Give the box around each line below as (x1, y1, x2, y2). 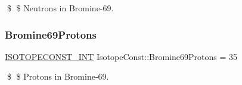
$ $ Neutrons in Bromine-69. (7, 2, 114, 14)
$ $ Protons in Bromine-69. (7, 70, 109, 83)
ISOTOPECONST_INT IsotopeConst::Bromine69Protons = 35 (5, 50, 238, 62)
